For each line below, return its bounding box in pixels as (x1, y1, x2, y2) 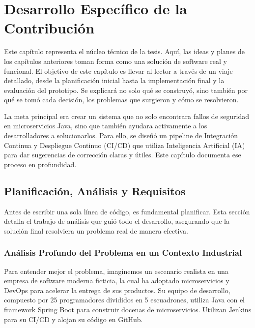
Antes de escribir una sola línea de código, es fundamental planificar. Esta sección (4, 206, 250, 216)
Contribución (4, 18, 95, 38)
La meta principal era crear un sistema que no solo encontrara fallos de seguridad (4, 111, 249, 121)
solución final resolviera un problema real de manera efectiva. (4, 225, 188, 236)
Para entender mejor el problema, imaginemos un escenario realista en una (4, 266, 228, 276)
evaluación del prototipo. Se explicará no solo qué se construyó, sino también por (4, 85, 248, 95)
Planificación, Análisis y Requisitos (4, 183, 186, 198)
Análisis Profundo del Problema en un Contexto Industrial (4, 246, 242, 259)
